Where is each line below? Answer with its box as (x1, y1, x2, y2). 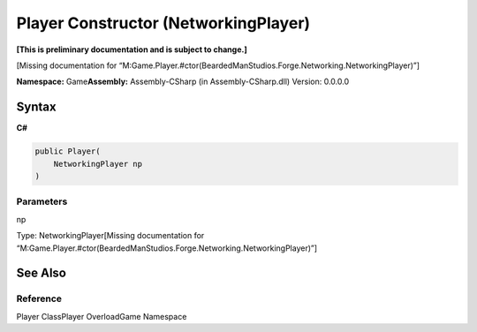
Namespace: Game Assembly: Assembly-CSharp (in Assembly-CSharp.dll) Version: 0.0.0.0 (16, 76, 349, 87)
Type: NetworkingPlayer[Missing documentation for (16, 230, 205, 241)
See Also (16, 266, 66, 281)
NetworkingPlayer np (53, 159, 143, 169)
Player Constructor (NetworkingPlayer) (16, 13, 311, 33)
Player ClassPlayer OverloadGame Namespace (16, 311, 187, 321)
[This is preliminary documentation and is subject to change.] (16, 44, 247, 55)
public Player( (34, 147, 101, 156)
